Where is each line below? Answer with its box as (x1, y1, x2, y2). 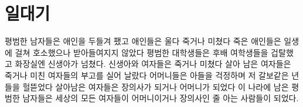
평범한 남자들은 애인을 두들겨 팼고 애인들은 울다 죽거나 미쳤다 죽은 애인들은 (5, 35, 281, 47)
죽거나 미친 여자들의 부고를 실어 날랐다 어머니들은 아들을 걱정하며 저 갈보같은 (5, 69, 289, 81)
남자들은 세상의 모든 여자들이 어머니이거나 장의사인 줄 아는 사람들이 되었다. (22, 92, 299, 104)
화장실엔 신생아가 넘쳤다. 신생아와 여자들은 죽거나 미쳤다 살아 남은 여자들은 (15, 58, 291, 70)
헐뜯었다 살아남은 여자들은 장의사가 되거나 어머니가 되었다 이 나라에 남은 (22, 80, 289, 92)
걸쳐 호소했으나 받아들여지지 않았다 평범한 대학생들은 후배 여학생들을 (15, 46, 268, 58)
